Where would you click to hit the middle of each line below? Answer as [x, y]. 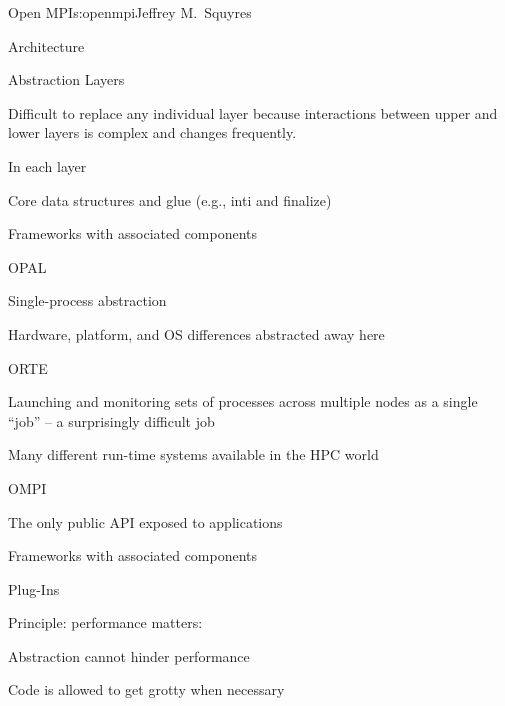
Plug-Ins [34, 588]
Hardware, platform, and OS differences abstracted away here [196, 333]
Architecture [46, 45]
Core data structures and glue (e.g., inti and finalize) [170, 199]
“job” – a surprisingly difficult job [111, 420]
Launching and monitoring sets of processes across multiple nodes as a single [243, 401]
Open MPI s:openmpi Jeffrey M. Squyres [130, 12]
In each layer [47, 165]
